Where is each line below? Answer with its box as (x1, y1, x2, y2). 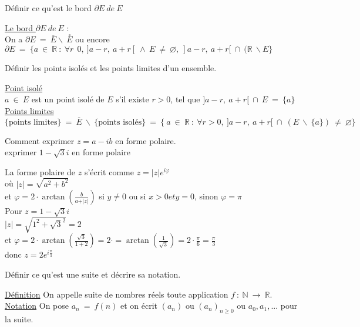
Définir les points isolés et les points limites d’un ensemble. (5, 62, 217, 74)
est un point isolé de (31, 93, 105, 105)
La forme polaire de (5, 165, 76, 178)
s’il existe (116, 93, 149, 105)
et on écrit (120, 299, 158, 312)
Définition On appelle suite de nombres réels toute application (5, 288, 228, 300)
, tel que (170, 93, 200, 105)
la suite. (5, 312, 33, 325)
